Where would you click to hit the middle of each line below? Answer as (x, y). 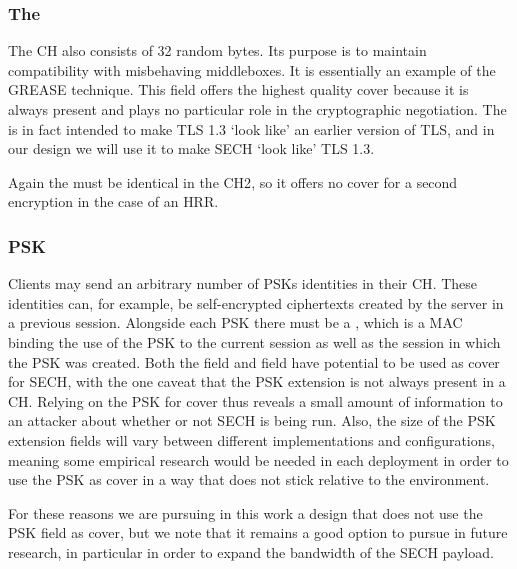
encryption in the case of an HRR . (113, 201)
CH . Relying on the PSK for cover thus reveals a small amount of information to (255, 400)
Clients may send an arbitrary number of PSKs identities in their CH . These (243, 283)
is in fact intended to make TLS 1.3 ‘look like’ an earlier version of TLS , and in (251, 128)
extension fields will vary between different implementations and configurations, (251, 439)
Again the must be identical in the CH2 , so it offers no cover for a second (233, 181)
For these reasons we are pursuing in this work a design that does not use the (245, 512)
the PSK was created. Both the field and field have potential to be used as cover (254, 361)
